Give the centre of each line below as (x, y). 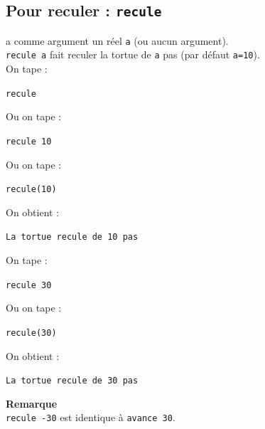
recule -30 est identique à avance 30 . (91, 417)
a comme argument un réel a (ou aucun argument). (117, 40)
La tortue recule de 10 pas (72, 237)
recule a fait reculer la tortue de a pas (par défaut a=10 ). (133, 54)
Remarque (32, 403)
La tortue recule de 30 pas (72, 381)
